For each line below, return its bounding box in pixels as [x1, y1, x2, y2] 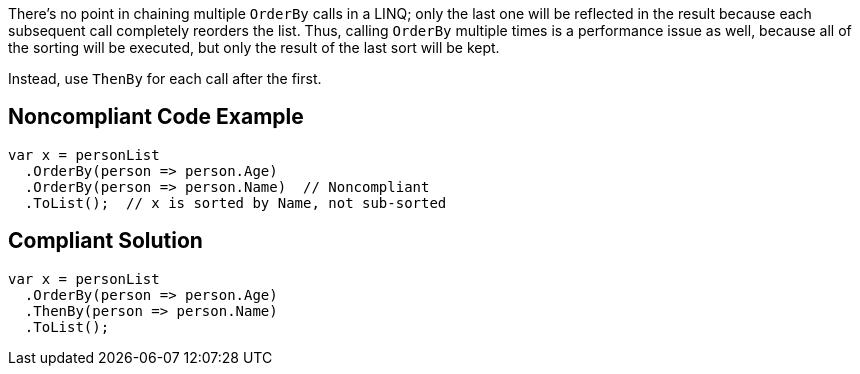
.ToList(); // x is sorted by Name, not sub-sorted [24, 194, 447, 211]
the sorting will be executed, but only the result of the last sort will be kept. [8, 39, 500, 56]
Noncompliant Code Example [8, 104, 304, 130]
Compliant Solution [8, 228, 203, 254]
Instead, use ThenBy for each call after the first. [8, 70, 322, 87]
